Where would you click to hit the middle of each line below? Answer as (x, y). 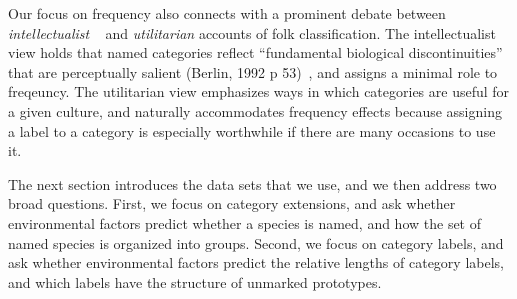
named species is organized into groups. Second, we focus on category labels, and (256, 242)
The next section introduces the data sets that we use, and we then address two (252, 183)
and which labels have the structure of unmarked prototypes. (195, 281)
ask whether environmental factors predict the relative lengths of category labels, (256, 262)
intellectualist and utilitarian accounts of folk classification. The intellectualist (252, 32)
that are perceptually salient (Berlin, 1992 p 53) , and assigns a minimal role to (253, 71)
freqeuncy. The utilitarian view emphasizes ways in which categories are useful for (259, 91)
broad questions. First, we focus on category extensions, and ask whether (232, 203)
